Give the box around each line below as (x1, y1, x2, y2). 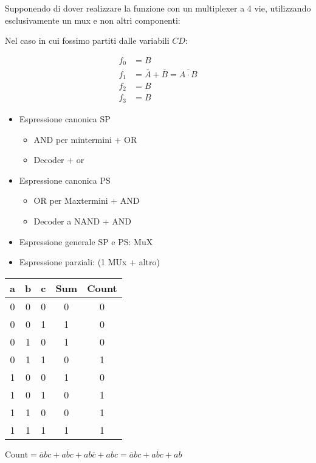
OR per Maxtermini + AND (33, 194, 140, 207)
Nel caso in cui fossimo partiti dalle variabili (5, 34, 170, 47)
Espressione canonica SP (19, 112, 111, 125)
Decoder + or (33, 153, 84, 166)
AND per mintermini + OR (33, 133, 137, 145)
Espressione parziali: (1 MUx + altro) (19, 256, 160, 268)
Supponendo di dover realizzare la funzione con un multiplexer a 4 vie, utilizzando (5, 2, 311, 14)
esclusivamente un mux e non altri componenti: (5, 13, 180, 26)
